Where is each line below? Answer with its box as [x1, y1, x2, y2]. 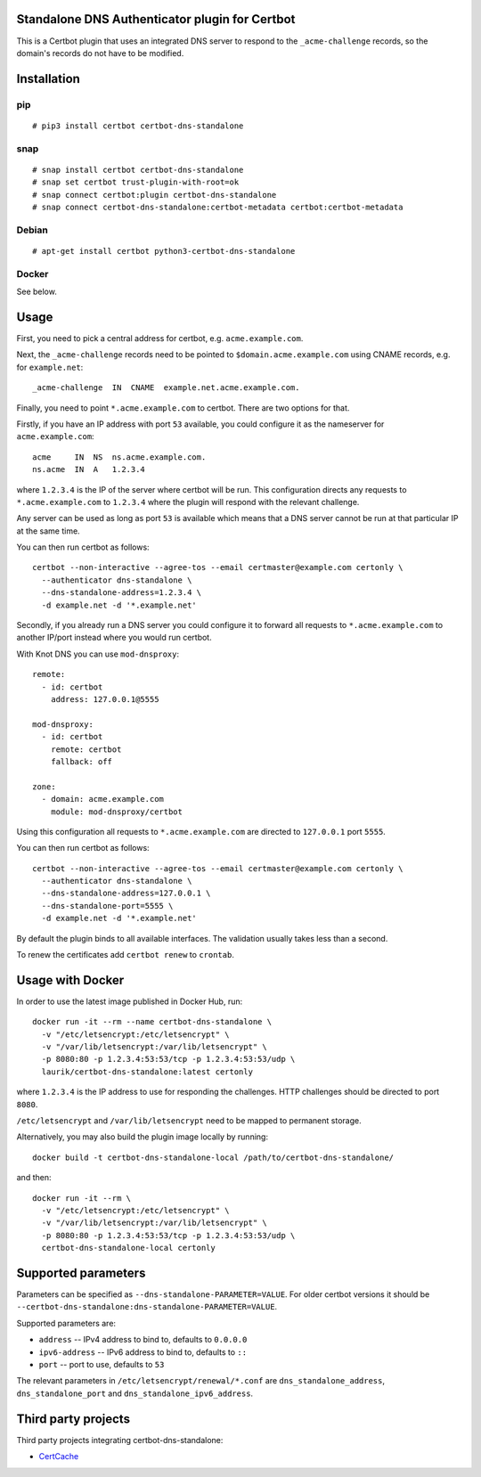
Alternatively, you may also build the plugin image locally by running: [16, 1131, 269, 1142]
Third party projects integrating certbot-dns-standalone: [16, 1434, 224, 1445]
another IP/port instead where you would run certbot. [16, 632, 213, 643]
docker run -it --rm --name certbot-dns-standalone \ [32, 1016, 272, 1027]
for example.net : [16, 362, 84, 372]
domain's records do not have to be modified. [16, 47, 184, 58]
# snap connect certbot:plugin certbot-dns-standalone [32, 190, 277, 200]
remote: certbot [50, 744, 122, 755]
